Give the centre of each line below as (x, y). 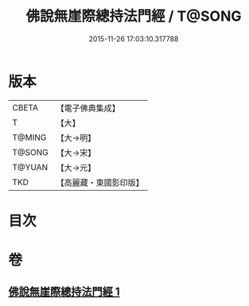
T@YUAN (30, 167)
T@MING (29, 138)
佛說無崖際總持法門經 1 (64, 292)
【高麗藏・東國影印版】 (100, 182)
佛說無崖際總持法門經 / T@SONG (134, 16)
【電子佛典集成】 (88, 108)
